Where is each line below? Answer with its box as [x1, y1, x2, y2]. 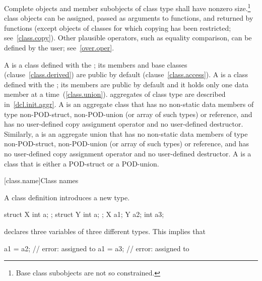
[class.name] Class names [4, 175, 79, 186]
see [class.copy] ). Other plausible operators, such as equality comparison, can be [4, 32, 252, 43]
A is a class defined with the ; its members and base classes [4, 59, 187, 70]
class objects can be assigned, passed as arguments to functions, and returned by [4, 13, 253, 23]
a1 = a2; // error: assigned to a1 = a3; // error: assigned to [4, 243, 189, 253]
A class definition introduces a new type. [4, 192, 130, 202]
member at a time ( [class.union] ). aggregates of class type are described [4, 89, 226, 99]
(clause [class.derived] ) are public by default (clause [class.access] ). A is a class [4, 69, 248, 80]
